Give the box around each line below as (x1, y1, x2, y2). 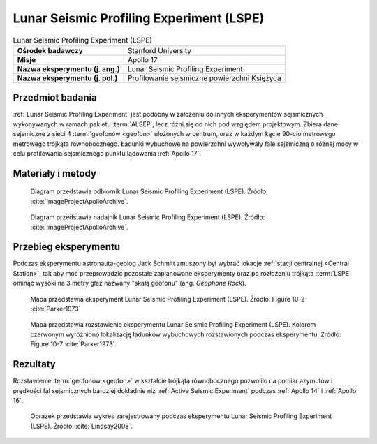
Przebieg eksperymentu (13, 241, 121, 253)
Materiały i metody (13, 168, 97, 179)
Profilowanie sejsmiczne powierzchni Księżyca (127, 73, 282, 83)
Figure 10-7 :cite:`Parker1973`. (30, 340, 117, 348)
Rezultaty (13, 358, 56, 370)
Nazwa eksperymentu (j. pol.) (17, 73, 118, 83)
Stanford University (127, 45, 192, 55)
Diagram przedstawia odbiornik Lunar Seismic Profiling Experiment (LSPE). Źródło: (30, 187, 268, 195)
